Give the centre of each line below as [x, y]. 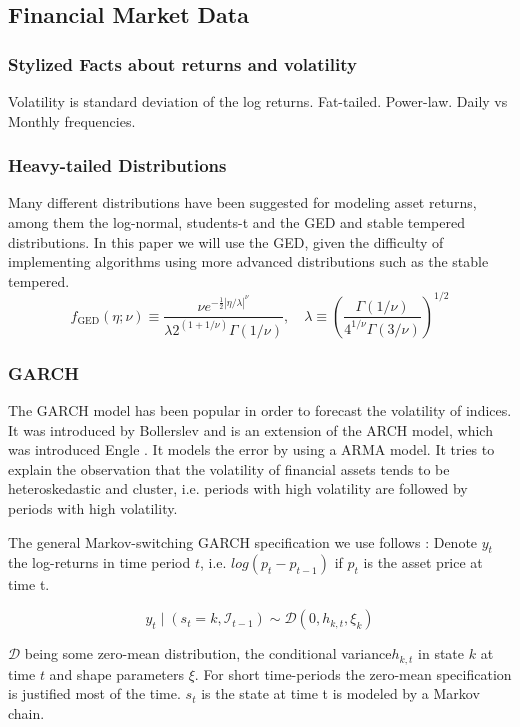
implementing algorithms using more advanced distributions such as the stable [248, 261]
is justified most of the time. [94, 693]
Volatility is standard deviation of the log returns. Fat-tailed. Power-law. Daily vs [258, 101]
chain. [26, 712]
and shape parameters [117, 673]
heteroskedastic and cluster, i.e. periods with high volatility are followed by [238, 488]
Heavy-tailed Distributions [117, 165]
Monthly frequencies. [72, 120]
